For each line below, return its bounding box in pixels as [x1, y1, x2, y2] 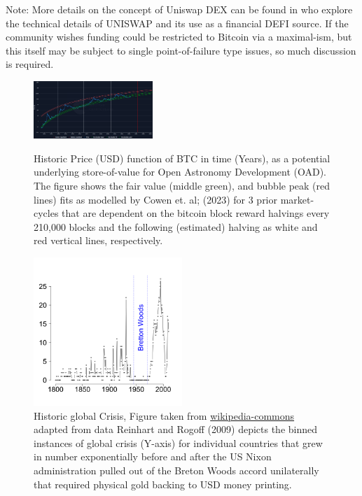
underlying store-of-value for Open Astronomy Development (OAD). [34, 164, 326, 179]
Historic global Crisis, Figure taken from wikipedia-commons [34, 408, 295, 423]
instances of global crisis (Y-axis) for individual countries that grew [34, 435, 323, 450]
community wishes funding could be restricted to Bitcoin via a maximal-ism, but [6, 29, 352, 44]
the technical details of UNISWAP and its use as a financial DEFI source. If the [6, 15, 349, 30]
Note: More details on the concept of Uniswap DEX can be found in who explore [6, 2, 353, 16]
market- [280, 192, 314, 206]
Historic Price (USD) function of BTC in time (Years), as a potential [34, 150, 330, 165]
